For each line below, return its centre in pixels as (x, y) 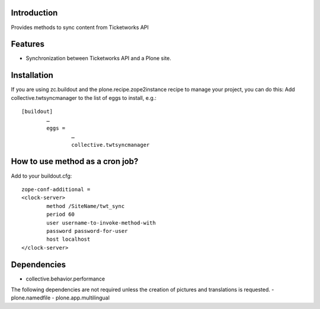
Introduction (34, 13)
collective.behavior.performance (65, 279)
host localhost (68, 239)
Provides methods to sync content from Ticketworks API (80, 27)
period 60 (61, 215)
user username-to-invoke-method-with (101, 223)
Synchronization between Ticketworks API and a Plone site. (99, 58)
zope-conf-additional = (56, 189)
